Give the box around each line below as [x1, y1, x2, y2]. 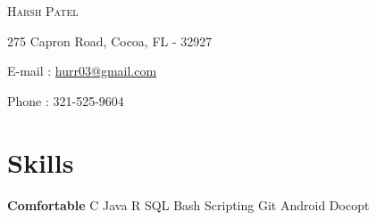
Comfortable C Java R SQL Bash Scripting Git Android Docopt [7, 195, 370, 214]
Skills [7, 143, 74, 180]
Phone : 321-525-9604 [7, 91, 124, 110]
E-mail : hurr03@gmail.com [7, 61, 157, 80]
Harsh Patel [7, 2, 79, 20]
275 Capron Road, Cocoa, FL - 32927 [7, 31, 213, 50]
